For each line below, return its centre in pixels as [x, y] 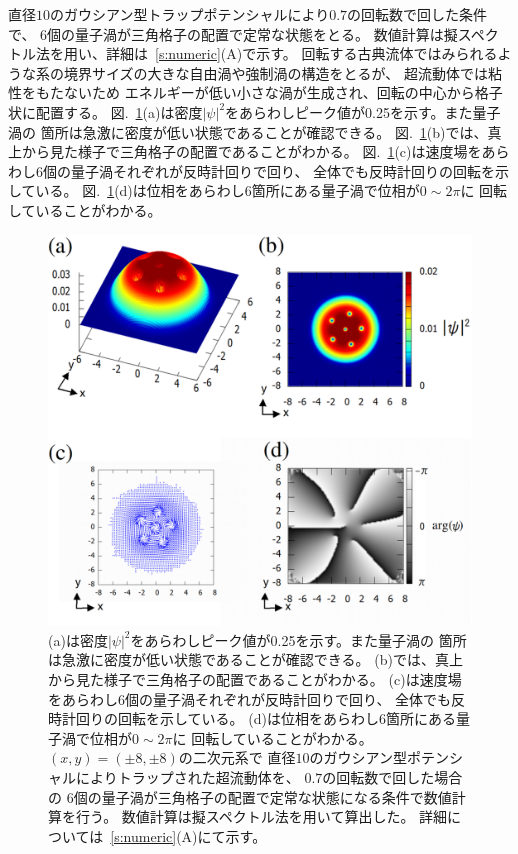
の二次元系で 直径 [237, 757]
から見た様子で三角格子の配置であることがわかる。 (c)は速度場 [255, 679]
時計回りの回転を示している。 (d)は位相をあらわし [213, 718]
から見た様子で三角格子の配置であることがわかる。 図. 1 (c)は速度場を [251, 151]
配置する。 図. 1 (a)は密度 [119, 111]
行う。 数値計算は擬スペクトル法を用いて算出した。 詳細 [261, 816]
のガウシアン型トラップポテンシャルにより [190, 14]
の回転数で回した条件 [417, 14]
